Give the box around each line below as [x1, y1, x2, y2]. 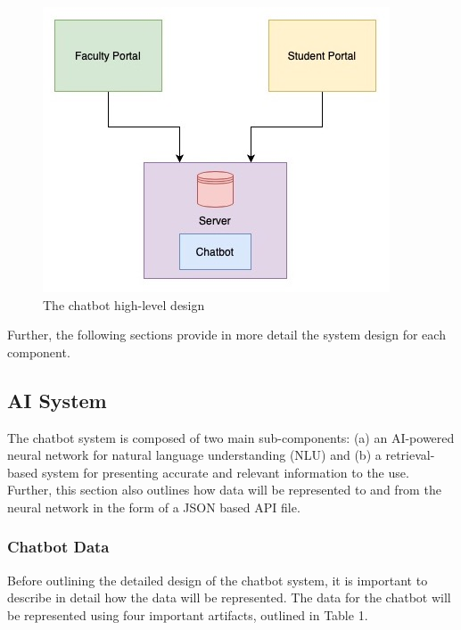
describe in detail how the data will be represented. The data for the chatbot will [7, 588, 451, 607]
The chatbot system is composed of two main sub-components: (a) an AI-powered [7, 428, 455, 446]
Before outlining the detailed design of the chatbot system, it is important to [7, 570, 428, 589]
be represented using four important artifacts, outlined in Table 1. [7, 605, 368, 624]
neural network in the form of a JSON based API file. [7, 497, 300, 516]
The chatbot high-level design [43, 295, 205, 314]
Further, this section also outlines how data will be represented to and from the [7, 480, 441, 499]
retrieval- [385, 446, 435, 464]
